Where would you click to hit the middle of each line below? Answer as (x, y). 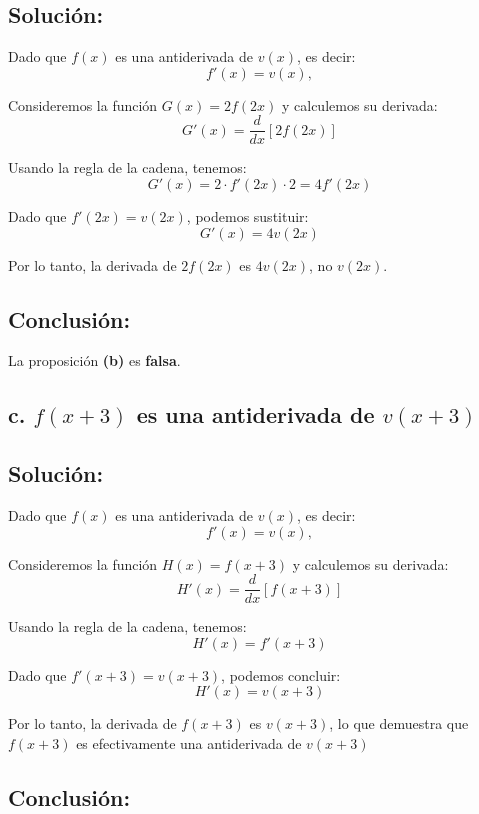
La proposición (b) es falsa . (94, 360)
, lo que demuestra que (399, 723)
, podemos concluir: (281, 674)
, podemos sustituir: (247, 216)
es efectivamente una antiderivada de (189, 743)
